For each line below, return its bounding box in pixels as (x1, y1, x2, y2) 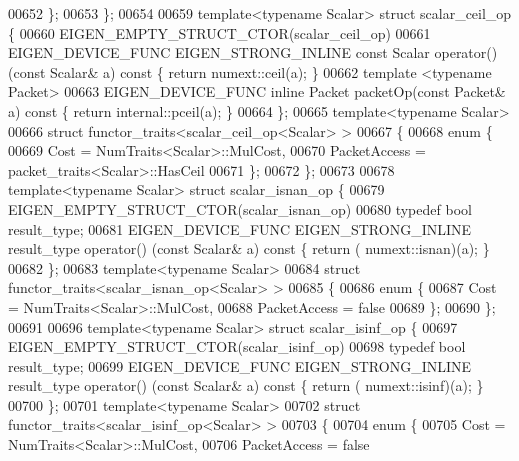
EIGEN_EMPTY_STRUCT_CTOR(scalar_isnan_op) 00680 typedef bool (8, 198, 472, 219)
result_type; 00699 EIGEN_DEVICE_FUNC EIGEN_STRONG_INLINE (8, 355, 472, 376)
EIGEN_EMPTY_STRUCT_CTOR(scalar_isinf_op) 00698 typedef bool (8, 336, 466, 357)
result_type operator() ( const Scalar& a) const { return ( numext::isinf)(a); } (8, 375, 484, 396)
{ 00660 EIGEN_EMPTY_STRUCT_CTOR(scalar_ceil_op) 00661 (8, 22, 431, 43)
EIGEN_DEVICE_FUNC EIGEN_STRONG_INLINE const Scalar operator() (8, 42, 498, 63)
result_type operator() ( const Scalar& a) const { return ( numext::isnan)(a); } (8, 238, 490, 259)
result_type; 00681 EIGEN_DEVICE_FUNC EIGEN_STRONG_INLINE (8, 218, 472, 239)
